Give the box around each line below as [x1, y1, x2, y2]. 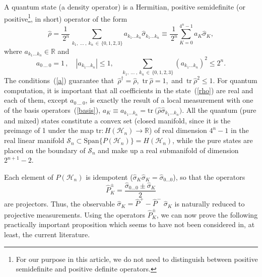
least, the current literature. [4, 229, 90, 239]
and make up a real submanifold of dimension [98, 145, 239, 155]
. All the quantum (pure [182, 105, 256, 115]
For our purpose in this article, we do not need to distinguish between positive [16, 253, 258, 264]
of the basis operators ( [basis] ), [4, 105, 101, 115]
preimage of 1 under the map [4, 125, 94, 135]
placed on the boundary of [4, 145, 86, 155]
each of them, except [4, 95, 68, 105]
